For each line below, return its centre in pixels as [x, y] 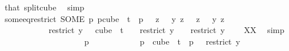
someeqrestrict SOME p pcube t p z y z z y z [114, 18]
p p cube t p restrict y [162, 41]
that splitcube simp [44, 7]
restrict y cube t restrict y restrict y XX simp [166, 30]
